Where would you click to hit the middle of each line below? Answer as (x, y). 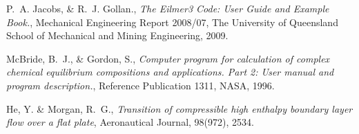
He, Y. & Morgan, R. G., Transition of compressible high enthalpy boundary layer (179, 108)
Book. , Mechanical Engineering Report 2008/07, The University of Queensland (172, 22)
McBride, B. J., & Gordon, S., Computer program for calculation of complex (168, 58)
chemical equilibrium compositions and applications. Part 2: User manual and (170, 72)
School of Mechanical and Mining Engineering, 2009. (117, 35)
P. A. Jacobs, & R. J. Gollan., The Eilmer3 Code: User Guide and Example (168, 8)
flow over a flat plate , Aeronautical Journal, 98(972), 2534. (130, 122)
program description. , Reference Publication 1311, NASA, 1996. (140, 85)
